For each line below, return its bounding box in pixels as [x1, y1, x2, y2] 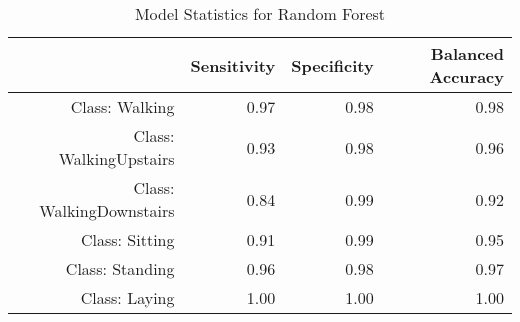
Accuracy [429, 65, 504, 88]
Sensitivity [190, 53, 276, 77]
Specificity [291, 53, 374, 77]
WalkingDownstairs [39, 199, 175, 222]
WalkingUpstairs [58, 147, 175, 170]
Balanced [430, 42, 504, 65]
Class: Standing [65, 257, 175, 280]
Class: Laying [80, 286, 175, 309]
